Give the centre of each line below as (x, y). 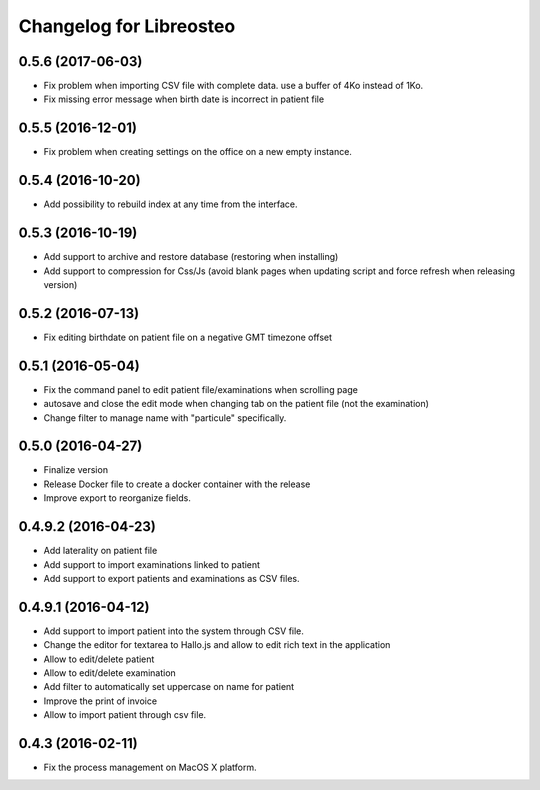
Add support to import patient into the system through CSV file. (174, 631)
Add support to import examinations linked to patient (151, 564)
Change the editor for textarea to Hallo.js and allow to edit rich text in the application (217, 645)
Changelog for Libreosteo (127, 26)
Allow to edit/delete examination (110, 673)
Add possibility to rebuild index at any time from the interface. (171, 204)
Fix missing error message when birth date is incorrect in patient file (184, 99)
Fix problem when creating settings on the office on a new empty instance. (197, 152)
